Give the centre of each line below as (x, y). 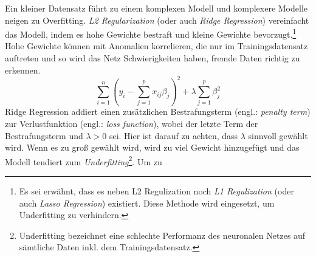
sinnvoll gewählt (278, 135)
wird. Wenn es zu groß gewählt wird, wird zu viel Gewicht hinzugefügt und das (152, 147)
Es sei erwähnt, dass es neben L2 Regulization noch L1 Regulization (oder (156, 191)
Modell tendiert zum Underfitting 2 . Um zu (84, 160)
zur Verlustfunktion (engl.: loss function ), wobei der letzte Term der (132, 124)
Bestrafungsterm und (44, 135)
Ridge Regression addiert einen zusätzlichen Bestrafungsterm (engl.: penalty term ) (158, 111)
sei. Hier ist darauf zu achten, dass (173, 135)
